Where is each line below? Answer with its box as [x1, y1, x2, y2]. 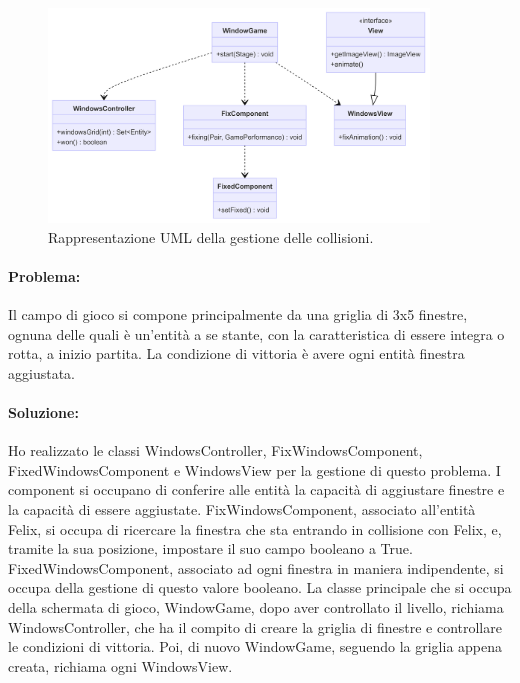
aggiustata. [8, 362, 75, 383]
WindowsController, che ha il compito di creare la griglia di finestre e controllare [8, 616, 502, 637]
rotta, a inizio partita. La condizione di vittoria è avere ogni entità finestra [8, 343, 465, 364]
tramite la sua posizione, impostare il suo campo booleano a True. [8, 538, 413, 559]
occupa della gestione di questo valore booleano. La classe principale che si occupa [8, 577, 512, 598]
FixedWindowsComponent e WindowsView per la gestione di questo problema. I [8, 459, 501, 480]
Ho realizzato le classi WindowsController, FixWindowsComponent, [8, 440, 423, 461]
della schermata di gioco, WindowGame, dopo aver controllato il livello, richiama [8, 596, 504, 617]
